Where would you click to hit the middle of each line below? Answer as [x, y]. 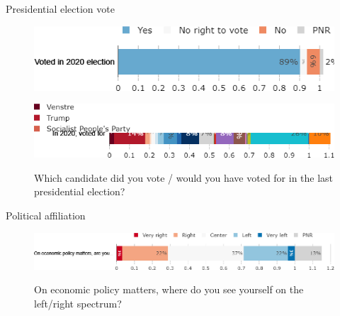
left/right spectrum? [78, 303]
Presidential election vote [60, 9]
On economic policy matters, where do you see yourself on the [169, 289]
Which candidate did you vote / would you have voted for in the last [184, 177]
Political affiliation [46, 216]
